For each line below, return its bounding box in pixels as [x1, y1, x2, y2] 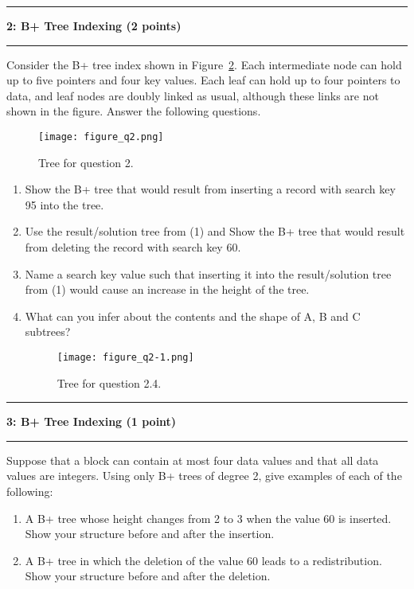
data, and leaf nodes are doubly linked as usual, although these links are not [6, 87, 379, 103]
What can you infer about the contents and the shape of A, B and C [25, 307, 361, 324]
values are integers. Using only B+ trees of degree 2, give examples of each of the [6, 467, 402, 484]
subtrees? [25, 323, 71, 340]
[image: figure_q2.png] [38, 131, 164, 142]
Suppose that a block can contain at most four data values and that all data [6, 451, 379, 468]
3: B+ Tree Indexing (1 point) [6, 413, 177, 430]
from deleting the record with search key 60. [25, 239, 241, 255]
